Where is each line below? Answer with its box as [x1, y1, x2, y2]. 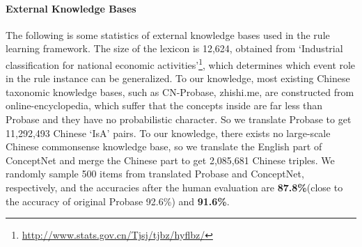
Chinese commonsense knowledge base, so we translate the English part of [6, 139, 322, 154]
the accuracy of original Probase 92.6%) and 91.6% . [6, 193, 230, 208]
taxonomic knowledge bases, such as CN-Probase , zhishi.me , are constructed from [6, 84, 354, 99]
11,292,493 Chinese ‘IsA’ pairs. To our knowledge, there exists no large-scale [6, 125, 331, 140]
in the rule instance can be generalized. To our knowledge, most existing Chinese [6, 71, 350, 86]
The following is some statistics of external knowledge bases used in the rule [6, 27, 330, 42]
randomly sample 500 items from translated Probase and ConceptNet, [6, 166, 304, 181]
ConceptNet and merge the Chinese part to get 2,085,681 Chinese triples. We [6, 152, 335, 167]
